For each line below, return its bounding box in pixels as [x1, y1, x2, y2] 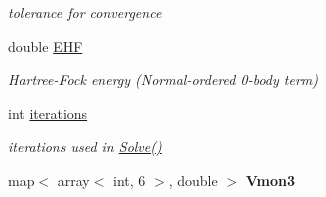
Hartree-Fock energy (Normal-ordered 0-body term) [8, 69, 318, 90]
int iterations [8, 102, 88, 123]
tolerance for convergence [8, 2, 162, 22]
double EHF [8, 35, 83, 56]
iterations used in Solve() [8, 136, 162, 157]
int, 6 [113, 169, 146, 190]
